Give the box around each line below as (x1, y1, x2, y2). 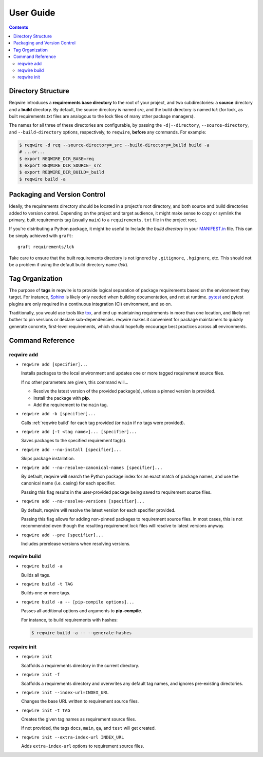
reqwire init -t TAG (21, 707, 71, 713)
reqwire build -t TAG (21, 582, 73, 587)
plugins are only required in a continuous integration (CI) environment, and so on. (9, 301, 172, 307)
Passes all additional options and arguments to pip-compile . (21, 608, 142, 614)
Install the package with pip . (33, 395, 90, 401)
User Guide (9, 7, 56, 18)
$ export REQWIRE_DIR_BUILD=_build (19, 170, 104, 175)
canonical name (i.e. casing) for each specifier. (21, 480, 115, 486)
